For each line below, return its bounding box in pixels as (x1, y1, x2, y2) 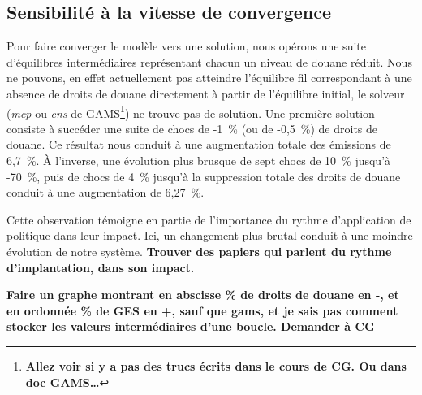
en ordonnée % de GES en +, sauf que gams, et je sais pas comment (6, 302, 398, 319)
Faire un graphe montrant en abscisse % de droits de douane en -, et (6, 286, 399, 303)
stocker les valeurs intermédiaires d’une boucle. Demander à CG (6, 318, 375, 335)
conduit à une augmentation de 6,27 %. (6, 184, 205, 201)
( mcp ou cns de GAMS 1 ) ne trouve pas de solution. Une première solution (6, 102, 375, 121)
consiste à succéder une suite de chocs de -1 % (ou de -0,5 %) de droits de (6, 119, 378, 137)
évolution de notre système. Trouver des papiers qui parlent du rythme (6, 242, 392, 259)
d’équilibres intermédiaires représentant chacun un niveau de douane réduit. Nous (6, 53, 412, 70)
